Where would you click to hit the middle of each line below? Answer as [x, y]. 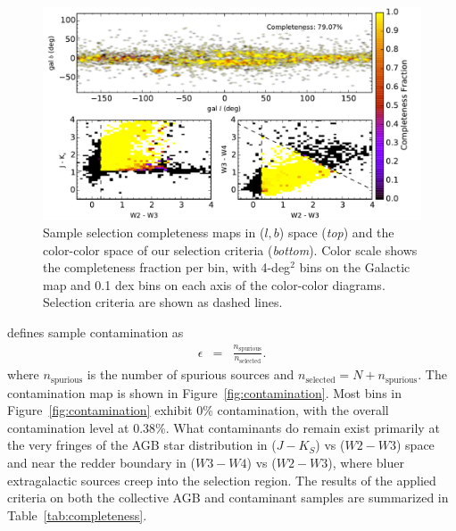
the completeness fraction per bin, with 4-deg [167, 267]
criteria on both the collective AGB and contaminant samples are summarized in [228, 498]
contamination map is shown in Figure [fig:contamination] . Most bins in [205, 392]
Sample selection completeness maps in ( [154, 232]
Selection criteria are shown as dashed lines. [163, 302]
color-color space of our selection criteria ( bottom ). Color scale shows [230, 249]
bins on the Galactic [355, 267]
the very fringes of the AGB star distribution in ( [142, 445]
